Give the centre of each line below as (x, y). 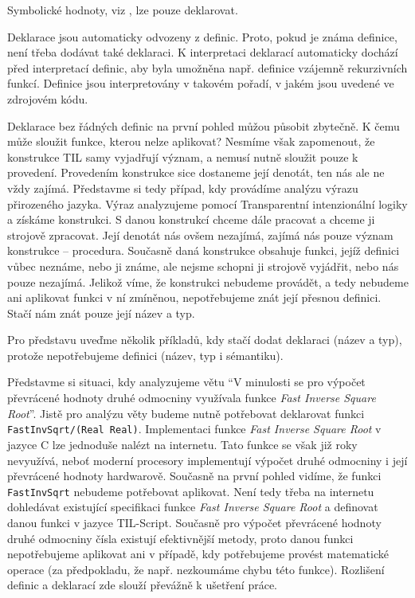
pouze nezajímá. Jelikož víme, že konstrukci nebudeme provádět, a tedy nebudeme (208, 281)
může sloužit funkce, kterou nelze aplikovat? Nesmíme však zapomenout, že (191, 141)
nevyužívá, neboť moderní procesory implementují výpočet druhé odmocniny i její (207, 460)
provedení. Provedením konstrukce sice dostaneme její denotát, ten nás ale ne (196, 172)
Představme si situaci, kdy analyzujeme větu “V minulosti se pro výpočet (186, 382)
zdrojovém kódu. (48, 98)
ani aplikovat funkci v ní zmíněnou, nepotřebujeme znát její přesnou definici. (194, 297)
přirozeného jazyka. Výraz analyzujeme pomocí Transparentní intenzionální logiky (207, 203)
